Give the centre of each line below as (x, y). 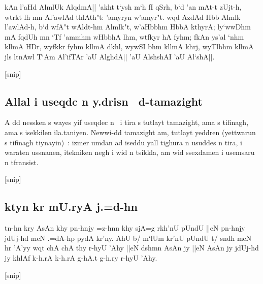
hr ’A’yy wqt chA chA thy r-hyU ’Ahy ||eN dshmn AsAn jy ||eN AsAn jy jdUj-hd (132, 248)
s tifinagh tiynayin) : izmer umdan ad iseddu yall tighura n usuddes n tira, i (123, 142)
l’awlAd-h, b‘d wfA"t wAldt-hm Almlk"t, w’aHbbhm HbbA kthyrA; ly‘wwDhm (128, 27)
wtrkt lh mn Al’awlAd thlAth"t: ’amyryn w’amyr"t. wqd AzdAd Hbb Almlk (123, 17)
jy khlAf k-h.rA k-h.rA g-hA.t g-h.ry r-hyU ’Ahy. (81, 257)
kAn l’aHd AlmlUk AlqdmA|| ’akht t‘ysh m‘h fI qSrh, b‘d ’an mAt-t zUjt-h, (123, 7)
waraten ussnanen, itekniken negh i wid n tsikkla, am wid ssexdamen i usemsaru (130, 152)
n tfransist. (22, 162)
